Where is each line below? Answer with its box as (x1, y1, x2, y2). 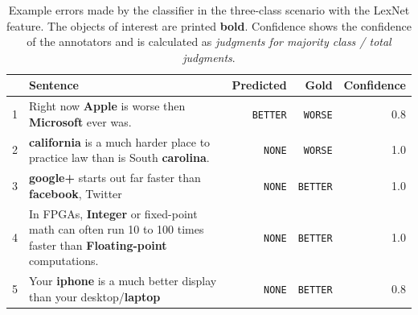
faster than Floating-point (29, 236, 167, 253)
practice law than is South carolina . (29, 149, 210, 166)
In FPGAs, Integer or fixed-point (29, 205, 198, 222)
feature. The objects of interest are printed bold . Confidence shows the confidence (6, 17, 412, 34)
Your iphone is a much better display (29, 272, 217, 289)
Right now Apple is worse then (29, 97, 186, 114)
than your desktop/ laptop (29, 288, 161, 305)
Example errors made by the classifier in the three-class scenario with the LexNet (8, 2, 410, 18)
